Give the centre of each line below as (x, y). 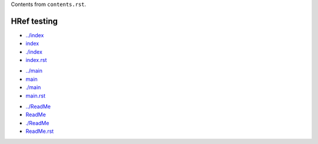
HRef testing (34, 21)
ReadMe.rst (40, 131)
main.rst (36, 96)
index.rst (36, 60)
